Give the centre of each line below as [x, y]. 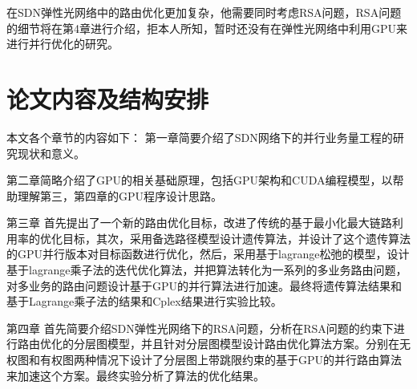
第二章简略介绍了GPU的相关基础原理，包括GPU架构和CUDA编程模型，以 [200, 180]
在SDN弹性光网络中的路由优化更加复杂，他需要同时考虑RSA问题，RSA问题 [204, 12]
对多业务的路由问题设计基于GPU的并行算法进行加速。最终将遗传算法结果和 [204, 285]
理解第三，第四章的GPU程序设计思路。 [120, 195]
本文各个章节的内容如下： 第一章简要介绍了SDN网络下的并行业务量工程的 [200, 137]
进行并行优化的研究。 [63, 44]
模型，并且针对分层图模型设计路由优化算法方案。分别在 [253, 344]
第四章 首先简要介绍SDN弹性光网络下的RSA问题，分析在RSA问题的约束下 [200, 328]
